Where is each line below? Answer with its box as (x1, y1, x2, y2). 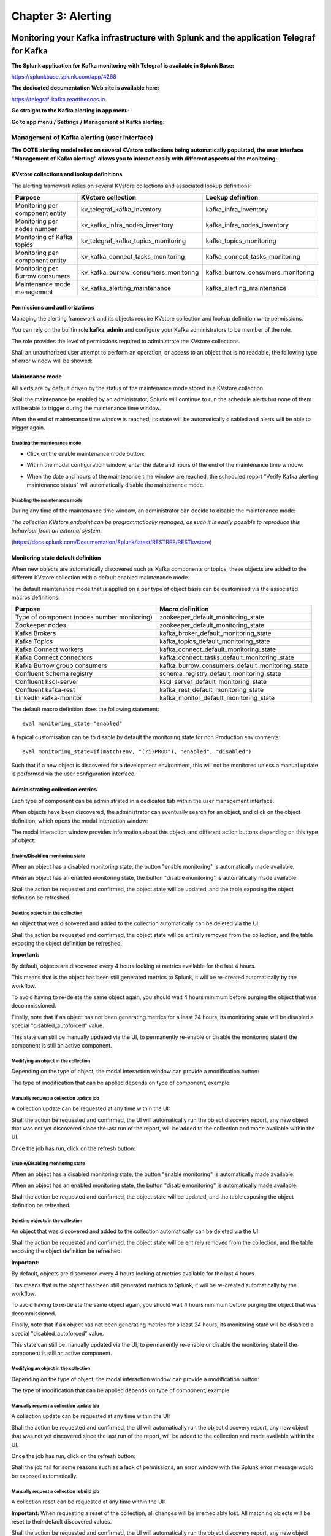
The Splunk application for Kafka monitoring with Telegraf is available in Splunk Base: (11, 61, 234, 69)
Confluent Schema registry (15, 670, 93, 678)
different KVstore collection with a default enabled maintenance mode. (11, 574, 189, 581)
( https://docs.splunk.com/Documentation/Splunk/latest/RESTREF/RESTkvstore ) (11, 538, 212, 546)
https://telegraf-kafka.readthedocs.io (11, 95, 105, 103)
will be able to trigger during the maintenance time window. (11, 404, 161, 412)
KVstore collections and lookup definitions (11, 171, 123, 178)
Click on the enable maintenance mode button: (26, 450, 145, 457)
